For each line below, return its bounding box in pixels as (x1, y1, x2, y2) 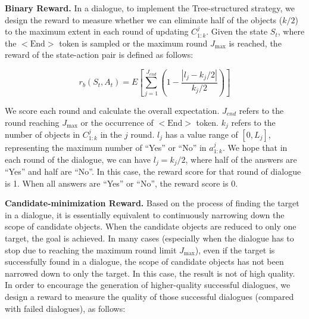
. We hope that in (222, 141, 288, 153)
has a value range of (165, 128, 238, 140)
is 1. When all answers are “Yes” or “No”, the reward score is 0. (5, 176, 238, 189)
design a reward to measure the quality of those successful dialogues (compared (5, 290, 294, 302)
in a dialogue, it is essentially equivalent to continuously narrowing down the (5, 208, 285, 221)
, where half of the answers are (185, 153, 297, 165)
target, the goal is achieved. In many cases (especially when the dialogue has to (5, 231, 294, 244)
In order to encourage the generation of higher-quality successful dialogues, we (5, 278, 291, 291)
